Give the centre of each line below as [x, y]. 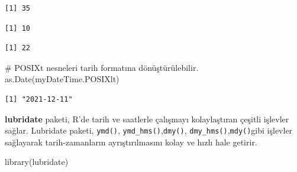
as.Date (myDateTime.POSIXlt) [62, 79]
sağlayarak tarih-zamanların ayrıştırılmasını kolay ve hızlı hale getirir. [131, 142]
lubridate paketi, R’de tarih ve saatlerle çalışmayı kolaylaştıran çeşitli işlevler [147, 119]
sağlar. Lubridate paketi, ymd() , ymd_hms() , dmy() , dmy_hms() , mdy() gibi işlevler [149, 130]
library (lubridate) [37, 162]
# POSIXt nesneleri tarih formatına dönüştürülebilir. [102, 67]
